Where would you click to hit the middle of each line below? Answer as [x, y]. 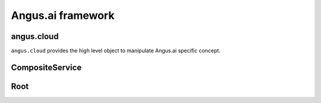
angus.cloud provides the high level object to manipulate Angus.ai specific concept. [116, 51]
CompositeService [46, 67]
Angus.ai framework [63, 15]
